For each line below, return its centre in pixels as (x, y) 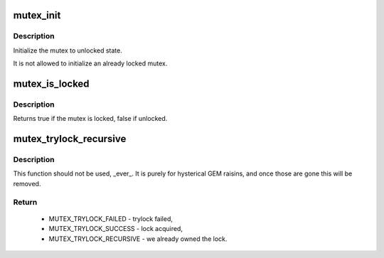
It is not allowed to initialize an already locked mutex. (90, 63)
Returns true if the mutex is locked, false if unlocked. (90, 119)
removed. (27, 183)
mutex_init (37, 15)
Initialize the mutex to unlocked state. (68, 50)
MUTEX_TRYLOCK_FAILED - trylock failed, (111, 219)
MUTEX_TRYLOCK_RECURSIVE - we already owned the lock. (138, 239)
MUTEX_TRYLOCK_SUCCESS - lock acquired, (116, 229)
